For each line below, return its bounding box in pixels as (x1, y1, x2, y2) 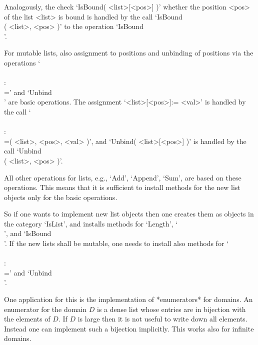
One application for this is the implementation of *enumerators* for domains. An (4, 294, 253, 304)
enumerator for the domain (4, 303, 87, 314)
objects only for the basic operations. (4, 191, 117, 202)
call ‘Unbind (4, 145, 41, 156)
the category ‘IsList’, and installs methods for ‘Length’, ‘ (4, 218, 177, 228)
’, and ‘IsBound (4, 228, 51, 238)
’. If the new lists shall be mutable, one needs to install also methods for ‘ (4, 238, 228, 248)
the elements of (4, 313, 50, 324)
